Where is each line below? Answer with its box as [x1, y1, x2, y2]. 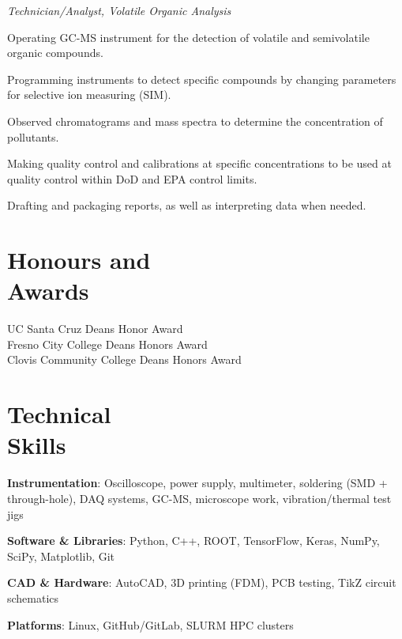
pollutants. [7, 128, 59, 145]
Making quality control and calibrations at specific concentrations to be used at [7, 155, 392, 172]
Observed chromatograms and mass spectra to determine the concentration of [7, 112, 383, 129]
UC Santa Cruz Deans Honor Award [7, 320, 183, 337]
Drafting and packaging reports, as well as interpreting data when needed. [7, 197, 366, 214]
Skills [7, 429, 66, 461]
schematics [7, 589, 59, 606]
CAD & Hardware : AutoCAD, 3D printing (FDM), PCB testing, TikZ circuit [7, 574, 396, 591]
